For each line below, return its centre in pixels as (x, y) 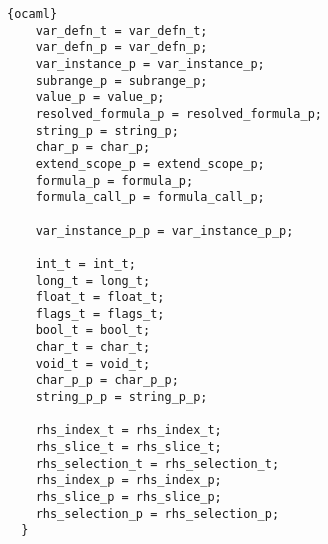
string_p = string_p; (107, 130)
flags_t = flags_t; (100, 313)
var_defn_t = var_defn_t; (121, 30)
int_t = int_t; (85, 263)
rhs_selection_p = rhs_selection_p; (157, 513)
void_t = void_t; (93, 363)
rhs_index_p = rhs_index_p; (128, 480)
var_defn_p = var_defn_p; (121, 47)
